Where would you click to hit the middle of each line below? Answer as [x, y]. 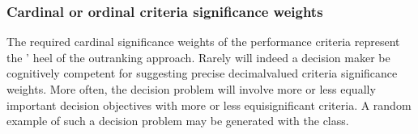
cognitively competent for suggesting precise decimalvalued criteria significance [202, 73]
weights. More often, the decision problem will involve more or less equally [191, 89]
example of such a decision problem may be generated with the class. [178, 121]
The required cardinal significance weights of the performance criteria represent [203, 42]
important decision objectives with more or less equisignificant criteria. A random [209, 105]
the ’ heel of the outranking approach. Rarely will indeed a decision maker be [198, 57]
